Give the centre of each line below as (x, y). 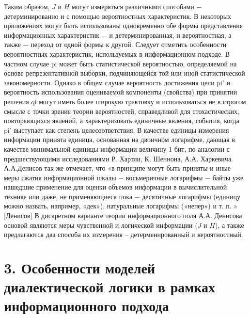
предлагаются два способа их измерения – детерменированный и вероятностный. (124, 234)
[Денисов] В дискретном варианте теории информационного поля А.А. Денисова (123, 215)
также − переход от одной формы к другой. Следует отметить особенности (115, 44)
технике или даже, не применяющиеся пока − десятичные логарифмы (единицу (122, 196)
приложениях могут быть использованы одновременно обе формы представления (124, 25)
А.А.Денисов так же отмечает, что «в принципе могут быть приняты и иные (117, 168)
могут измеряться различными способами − (137, 6)
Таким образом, (27, 6)
